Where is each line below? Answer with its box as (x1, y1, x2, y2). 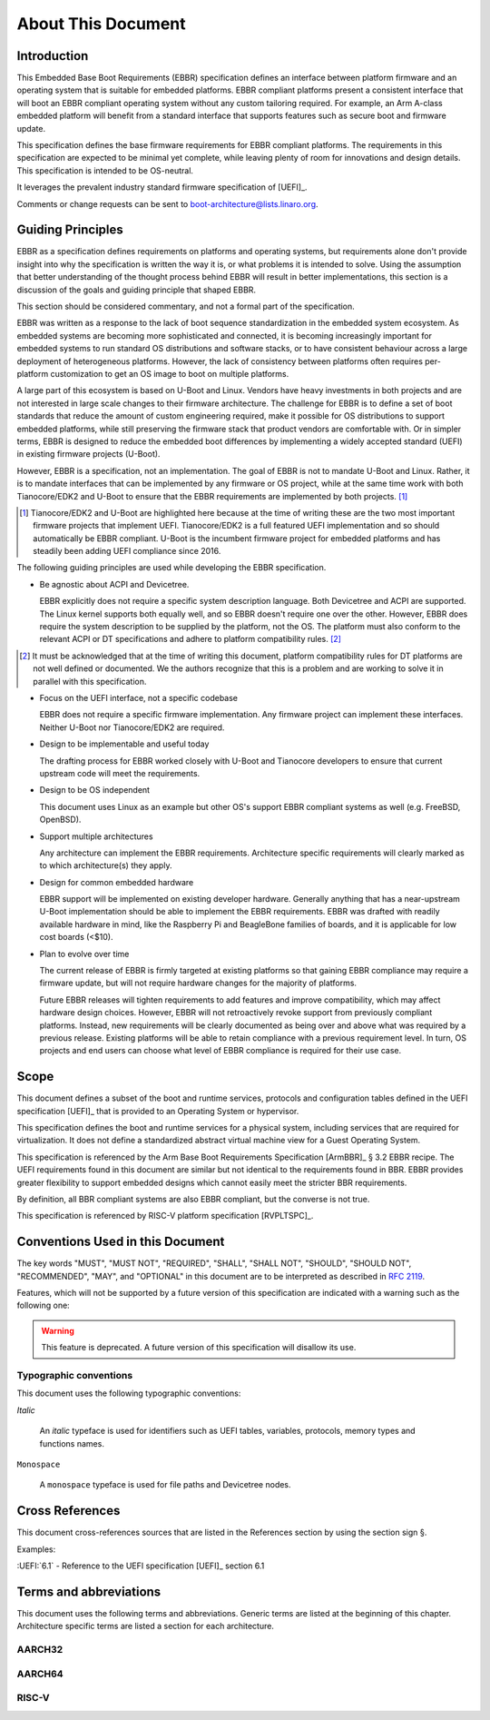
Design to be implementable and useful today (39, 738, 210, 749)
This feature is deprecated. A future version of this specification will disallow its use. (41, 1342, 357, 1353)
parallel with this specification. (33, 676, 147, 687)
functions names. (39, 1438, 104, 1448)
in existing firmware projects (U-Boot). (16, 449, 161, 460)
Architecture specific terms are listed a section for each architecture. (16, 1621, 274, 1632)
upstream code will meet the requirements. (39, 767, 201, 778)
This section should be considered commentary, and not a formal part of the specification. (16, 301, 356, 312)
